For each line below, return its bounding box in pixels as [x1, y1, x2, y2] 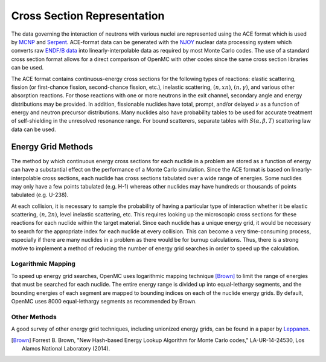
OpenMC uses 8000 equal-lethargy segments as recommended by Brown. [11, 297, 197, 305]
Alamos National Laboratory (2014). [22, 344, 110, 352]
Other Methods [11, 312, 57, 321]
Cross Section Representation [11, 9, 165, 22]
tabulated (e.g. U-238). [11, 191, 69, 199]
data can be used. [11, 126, 57, 133]
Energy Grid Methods [11, 141, 94, 152]
